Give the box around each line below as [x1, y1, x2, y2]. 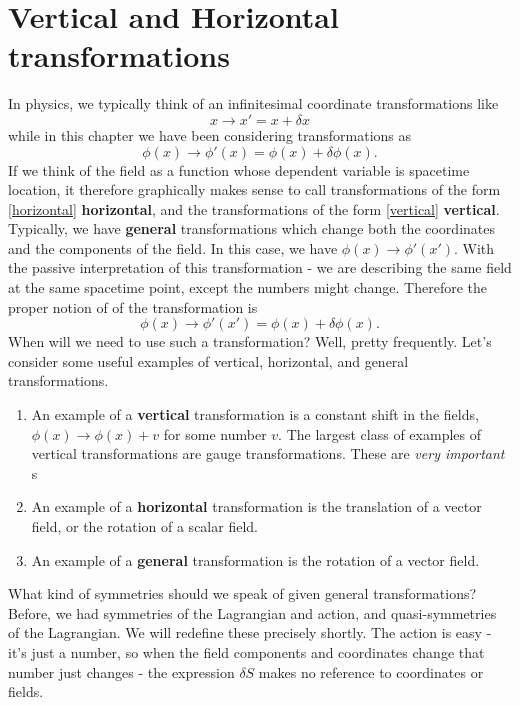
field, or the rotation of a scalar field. [31, 516, 258, 536]
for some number [163, 423, 267, 444]
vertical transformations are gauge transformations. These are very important [31, 443, 505, 464]
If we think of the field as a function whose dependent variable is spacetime [8, 159, 470, 180]
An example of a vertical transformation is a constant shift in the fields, [31, 404, 479, 425]
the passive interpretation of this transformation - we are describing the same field [8, 257, 512, 278]
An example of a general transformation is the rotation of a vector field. [31, 549, 480, 570]
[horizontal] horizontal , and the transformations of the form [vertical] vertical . [8, 198, 500, 219]
